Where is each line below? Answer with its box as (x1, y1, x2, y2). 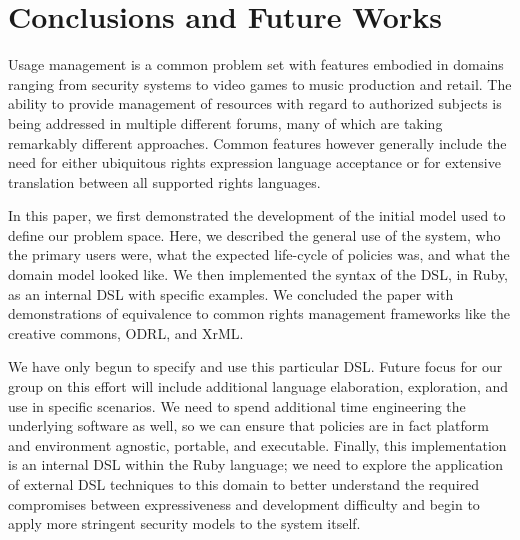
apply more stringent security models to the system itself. (8, 513, 361, 534)
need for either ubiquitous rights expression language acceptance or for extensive (8, 152, 501, 173)
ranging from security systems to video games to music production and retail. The (8, 73, 512, 94)
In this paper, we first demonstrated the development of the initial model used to (8, 205, 506, 226)
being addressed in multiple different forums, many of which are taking (8, 112, 443, 133)
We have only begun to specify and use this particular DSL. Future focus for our (8, 356, 503, 377)
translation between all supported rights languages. (8, 171, 321, 192)
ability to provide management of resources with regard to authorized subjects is (8, 93, 502, 114)
